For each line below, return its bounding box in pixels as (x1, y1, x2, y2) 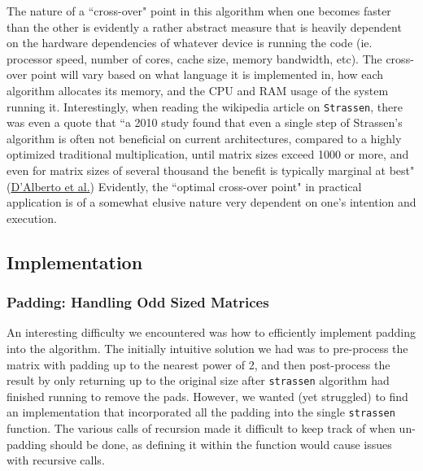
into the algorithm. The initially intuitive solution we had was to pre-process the (7, 339, 408, 356)
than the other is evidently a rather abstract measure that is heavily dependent (7, 18, 402, 35)
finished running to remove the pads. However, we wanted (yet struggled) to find (7, 387, 408, 404)
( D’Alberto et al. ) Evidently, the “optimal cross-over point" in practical (7, 177, 362, 194)
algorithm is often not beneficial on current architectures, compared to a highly (7, 129, 402, 146)
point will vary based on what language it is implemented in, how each (30, 66, 383, 83)
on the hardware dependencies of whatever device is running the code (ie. (7, 34, 373, 51)
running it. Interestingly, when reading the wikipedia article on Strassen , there (7, 98, 403, 115)
